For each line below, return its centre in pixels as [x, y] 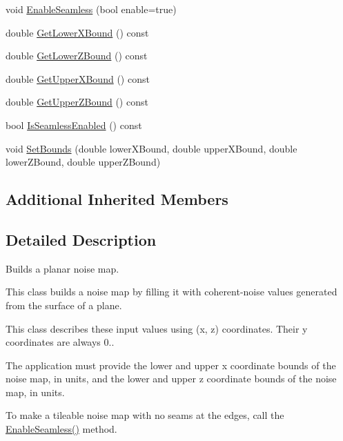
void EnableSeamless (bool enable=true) [91, 9]
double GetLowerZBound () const [77, 56]
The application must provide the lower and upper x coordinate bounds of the [171, 365]
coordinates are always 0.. [60, 342]
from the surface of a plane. [64, 305]
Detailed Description [81, 239]
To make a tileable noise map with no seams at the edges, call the [145, 415]
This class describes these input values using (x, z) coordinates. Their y [157, 328]
